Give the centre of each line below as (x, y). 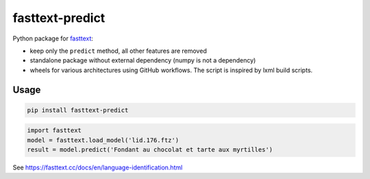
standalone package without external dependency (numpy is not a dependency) (143, 60)
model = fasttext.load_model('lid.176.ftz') (103, 140)
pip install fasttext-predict (78, 110)
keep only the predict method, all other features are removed (118, 51)
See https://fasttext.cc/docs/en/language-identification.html (98, 167)
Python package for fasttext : (53, 38)
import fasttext (54, 131)
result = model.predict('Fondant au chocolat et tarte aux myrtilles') (150, 150)
